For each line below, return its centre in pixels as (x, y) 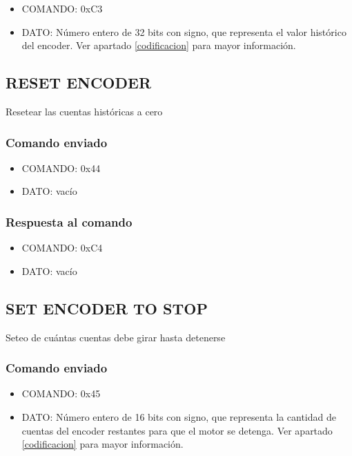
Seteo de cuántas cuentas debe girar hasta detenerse (116, 337)
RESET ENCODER (79, 83)
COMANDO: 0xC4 (62, 248)
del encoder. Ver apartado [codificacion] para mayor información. (159, 45)
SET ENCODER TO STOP (107, 308)
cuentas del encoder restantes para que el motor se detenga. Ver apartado (177, 430)
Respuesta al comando (69, 221)
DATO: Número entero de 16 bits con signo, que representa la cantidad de (179, 417)
